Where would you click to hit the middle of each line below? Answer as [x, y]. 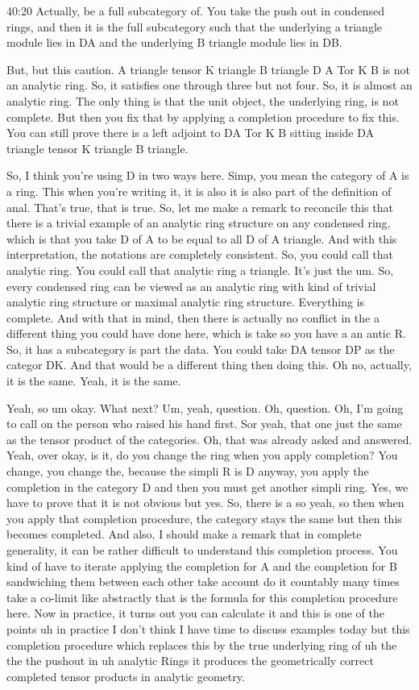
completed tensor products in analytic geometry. [126, 676]
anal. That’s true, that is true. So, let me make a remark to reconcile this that [200, 207]
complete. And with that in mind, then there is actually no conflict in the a [193, 317]
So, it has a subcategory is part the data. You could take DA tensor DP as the [201, 349]
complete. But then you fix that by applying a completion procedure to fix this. [203, 116]
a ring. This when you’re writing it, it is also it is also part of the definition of [199, 191]
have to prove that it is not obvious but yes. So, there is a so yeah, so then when [205, 503]
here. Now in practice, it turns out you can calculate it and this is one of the [195, 613]
